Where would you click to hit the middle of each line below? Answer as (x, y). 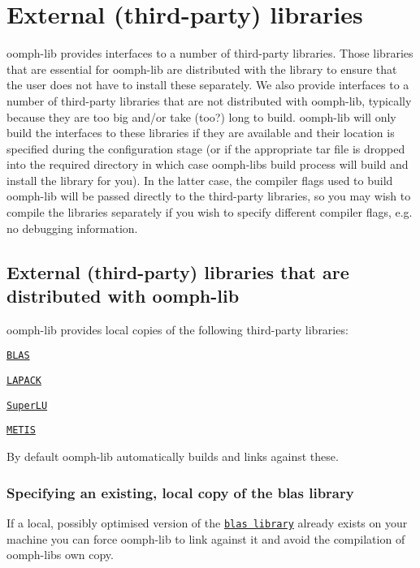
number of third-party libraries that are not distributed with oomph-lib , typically (209, 100)
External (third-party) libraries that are (178, 271)
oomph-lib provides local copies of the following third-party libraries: (178, 329)
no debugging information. (72, 228)
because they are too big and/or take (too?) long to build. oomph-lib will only (201, 116)
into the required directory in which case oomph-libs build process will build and (208, 164)
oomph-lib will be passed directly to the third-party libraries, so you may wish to (209, 196)
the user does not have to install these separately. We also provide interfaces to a (208, 85)
